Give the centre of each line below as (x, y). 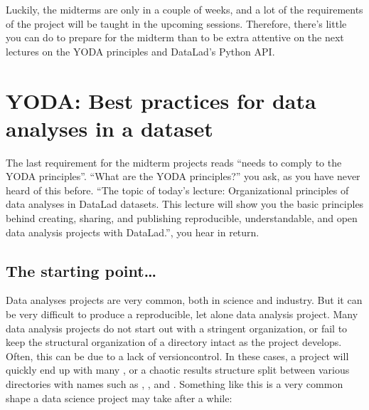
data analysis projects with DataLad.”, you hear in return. (133, 232)
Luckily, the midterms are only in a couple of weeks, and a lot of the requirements (184, 9)
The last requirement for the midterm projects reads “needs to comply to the (174, 162)
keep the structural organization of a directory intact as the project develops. (174, 342)
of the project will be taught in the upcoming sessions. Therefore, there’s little (176, 23)
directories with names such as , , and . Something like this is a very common (175, 384)
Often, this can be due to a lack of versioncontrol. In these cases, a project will (177, 356)
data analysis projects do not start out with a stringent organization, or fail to (177, 328)
